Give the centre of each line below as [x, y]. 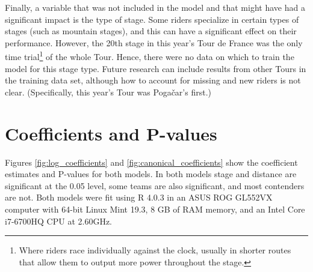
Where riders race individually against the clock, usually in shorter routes [155, 250]
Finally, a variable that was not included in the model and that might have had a [155, 7]
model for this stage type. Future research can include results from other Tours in [156, 68]
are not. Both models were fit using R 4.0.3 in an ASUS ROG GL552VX [139, 197]
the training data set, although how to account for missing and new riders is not [153, 80]
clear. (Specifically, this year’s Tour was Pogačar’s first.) [108, 92]
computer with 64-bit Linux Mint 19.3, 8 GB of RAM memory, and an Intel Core [155, 209]
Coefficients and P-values [111, 133]
